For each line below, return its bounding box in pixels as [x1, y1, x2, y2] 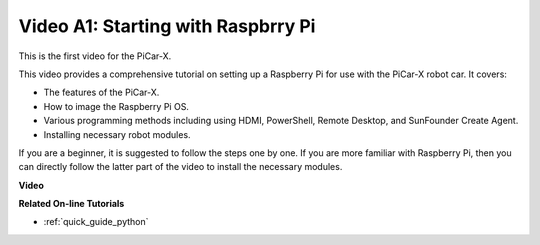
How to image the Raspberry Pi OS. [43, 100, 190, 112]
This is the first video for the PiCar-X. [18, 50, 172, 62]
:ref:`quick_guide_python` [43, 216, 149, 228]
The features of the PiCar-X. [43, 86, 160, 99]
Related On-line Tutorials [18, 198, 125, 210]
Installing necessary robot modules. [43, 128, 191, 140]
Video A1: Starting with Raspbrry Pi [18, 15, 316, 37]
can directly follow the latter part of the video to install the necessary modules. [18, 161, 343, 173]
